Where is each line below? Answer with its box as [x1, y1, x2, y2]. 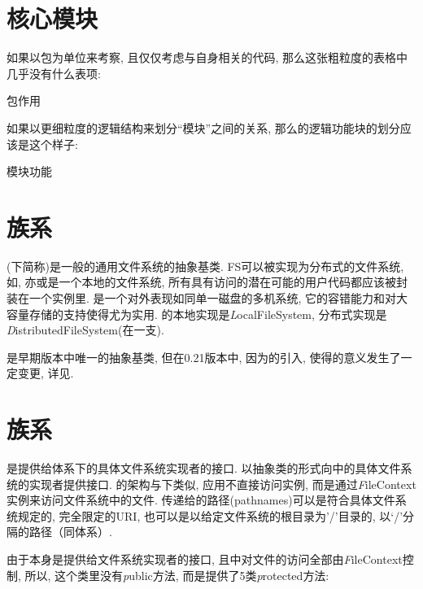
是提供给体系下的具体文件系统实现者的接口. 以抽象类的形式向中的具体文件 [7, 460, 401, 477]
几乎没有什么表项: [7, 64, 101, 81]
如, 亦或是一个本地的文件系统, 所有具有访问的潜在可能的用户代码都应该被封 [7, 273, 408, 290]
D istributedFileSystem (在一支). [7, 321, 164, 338]
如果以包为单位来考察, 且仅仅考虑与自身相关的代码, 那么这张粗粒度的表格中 [7, 49, 408, 66]
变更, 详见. [17, 364, 74, 382]
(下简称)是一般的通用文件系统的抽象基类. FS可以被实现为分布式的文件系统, [7, 257, 404, 274]
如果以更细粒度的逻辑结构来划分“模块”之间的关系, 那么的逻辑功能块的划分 [7, 119, 400, 136]
